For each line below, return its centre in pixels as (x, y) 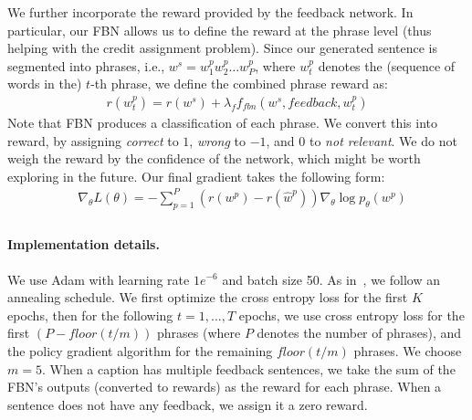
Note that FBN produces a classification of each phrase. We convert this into (223, 122)
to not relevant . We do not (383, 140)
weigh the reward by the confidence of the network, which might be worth (214, 158)
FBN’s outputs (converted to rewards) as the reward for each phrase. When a (225, 387)
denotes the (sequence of (387, 65)
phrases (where (199, 333)
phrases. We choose (408, 350)
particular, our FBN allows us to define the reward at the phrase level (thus (220, 30)
